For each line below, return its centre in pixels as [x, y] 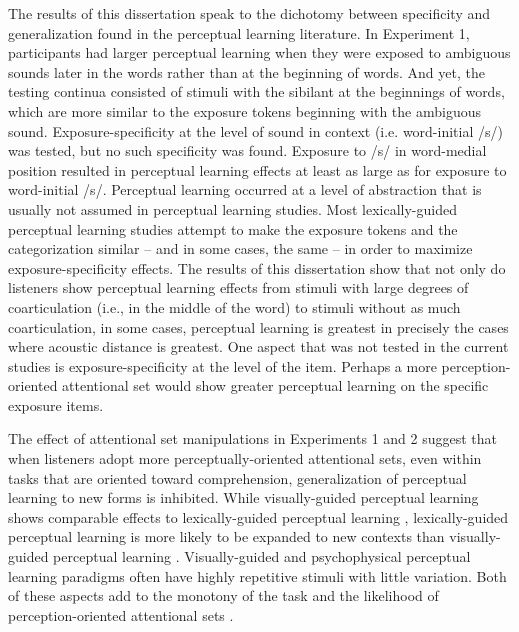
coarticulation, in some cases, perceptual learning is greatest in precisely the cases [258, 326]
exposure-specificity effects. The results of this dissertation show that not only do [257, 267]
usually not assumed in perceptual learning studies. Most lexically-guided [232, 208]
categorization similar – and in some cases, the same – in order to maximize [240, 248]
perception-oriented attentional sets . [121, 614]
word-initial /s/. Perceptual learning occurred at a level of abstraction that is [245, 189]
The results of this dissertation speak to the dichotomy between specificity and [249, 13]
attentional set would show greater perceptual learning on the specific [275, 385]
